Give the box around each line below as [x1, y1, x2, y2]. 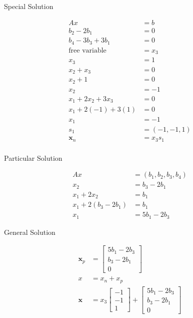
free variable [68, 47, 106, 54]
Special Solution [4, 1, 53, 11]
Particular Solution [4, 152, 62, 163]
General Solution [4, 226, 55, 237]
